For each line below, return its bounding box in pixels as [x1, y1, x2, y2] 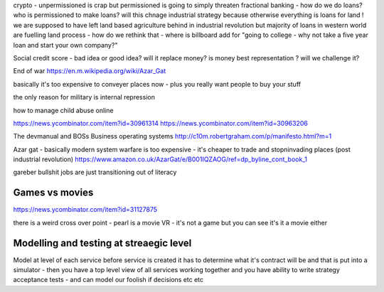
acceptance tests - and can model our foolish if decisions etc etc [13, 276, 204, 284]
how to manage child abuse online [13, 106, 114, 114]
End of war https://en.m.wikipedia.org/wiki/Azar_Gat [13, 67, 166, 75]
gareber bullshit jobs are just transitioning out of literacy [13, 168, 177, 177]
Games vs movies [13, 187, 94, 199]
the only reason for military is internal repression [13, 93, 156, 102]
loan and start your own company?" [13, 40, 118, 49]
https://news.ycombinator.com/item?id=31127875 [13, 205, 158, 214]
